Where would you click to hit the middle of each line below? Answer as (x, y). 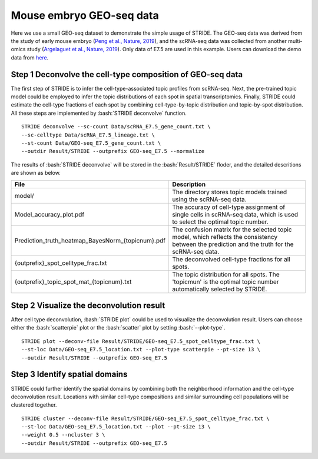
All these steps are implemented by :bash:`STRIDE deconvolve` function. (99, 113)
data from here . (30, 57)
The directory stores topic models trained (229, 192)
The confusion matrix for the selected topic (232, 229)
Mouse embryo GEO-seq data (85, 15)
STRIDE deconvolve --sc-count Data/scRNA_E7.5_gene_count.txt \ (116, 127)
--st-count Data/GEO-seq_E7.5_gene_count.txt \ (91, 143)
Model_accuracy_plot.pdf (49, 214)
